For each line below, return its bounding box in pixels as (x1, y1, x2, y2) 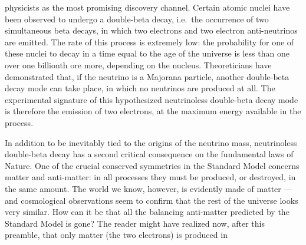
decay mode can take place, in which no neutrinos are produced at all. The (5, 82, 275, 94)
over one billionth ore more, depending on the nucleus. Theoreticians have (5, 58, 272, 71)
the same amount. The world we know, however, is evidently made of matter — (5, 182, 292, 194)
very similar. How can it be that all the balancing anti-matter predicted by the (5, 206, 289, 218)
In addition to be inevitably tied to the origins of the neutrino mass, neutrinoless (5, 136, 297, 148)
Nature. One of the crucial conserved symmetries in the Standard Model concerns (5, 159, 300, 171)
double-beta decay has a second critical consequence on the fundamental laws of (5, 148, 294, 160)
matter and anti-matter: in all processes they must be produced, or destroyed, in (5, 171, 296, 183)
